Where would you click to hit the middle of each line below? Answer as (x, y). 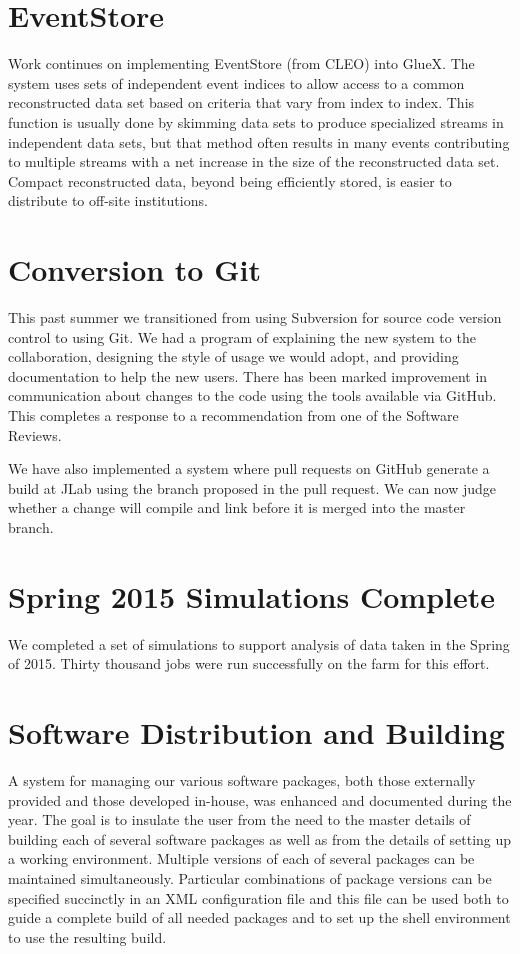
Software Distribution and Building (256, 732)
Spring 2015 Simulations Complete (251, 595)
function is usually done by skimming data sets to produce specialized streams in (256, 121)
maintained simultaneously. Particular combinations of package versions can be (250, 877)
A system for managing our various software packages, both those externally (242, 779)
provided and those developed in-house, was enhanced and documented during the (260, 799)
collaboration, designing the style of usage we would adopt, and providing (233, 356)
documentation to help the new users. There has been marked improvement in (248, 375)
